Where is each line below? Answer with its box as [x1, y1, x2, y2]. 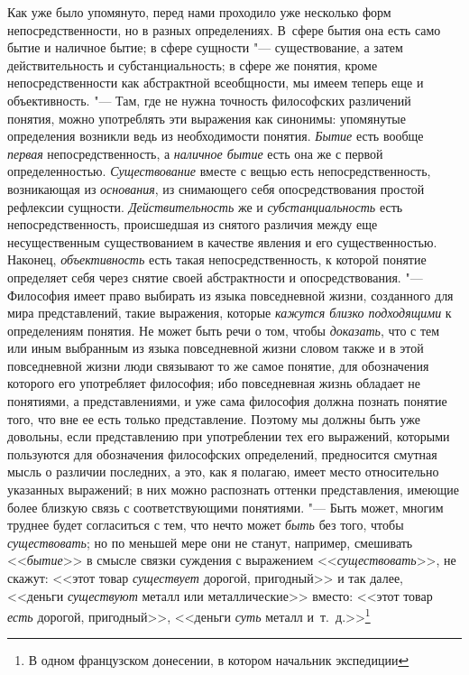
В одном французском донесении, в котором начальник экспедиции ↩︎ [28, 651, 409, 670]
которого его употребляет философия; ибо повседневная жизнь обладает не [7, 374, 421, 393]
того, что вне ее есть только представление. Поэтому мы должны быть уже [7, 409, 420, 428]
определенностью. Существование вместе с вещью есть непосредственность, [7, 162, 431, 180]
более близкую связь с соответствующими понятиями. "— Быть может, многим [7, 497, 444, 516]
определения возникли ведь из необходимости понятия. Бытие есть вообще [7, 126, 424, 145]
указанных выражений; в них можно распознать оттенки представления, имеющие [7, 480, 459, 499]
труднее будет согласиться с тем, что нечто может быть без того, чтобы [7, 515, 404, 534]
